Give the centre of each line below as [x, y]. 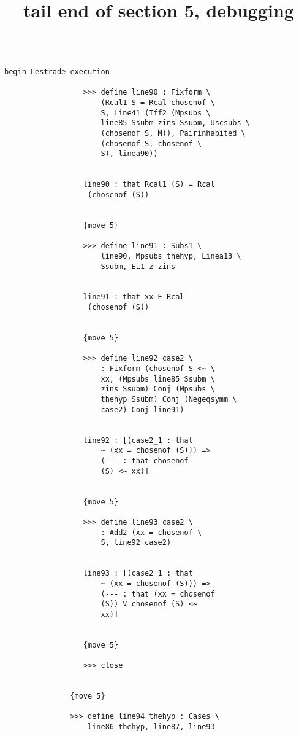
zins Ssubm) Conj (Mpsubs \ [158, 389]
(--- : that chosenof [145, 460]
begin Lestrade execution [57, 72]
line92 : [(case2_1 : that [138, 440]
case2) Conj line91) [142, 409]
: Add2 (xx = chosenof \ [151, 532]
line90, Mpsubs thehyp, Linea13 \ [171, 256]
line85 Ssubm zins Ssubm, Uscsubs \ [175, 123]
